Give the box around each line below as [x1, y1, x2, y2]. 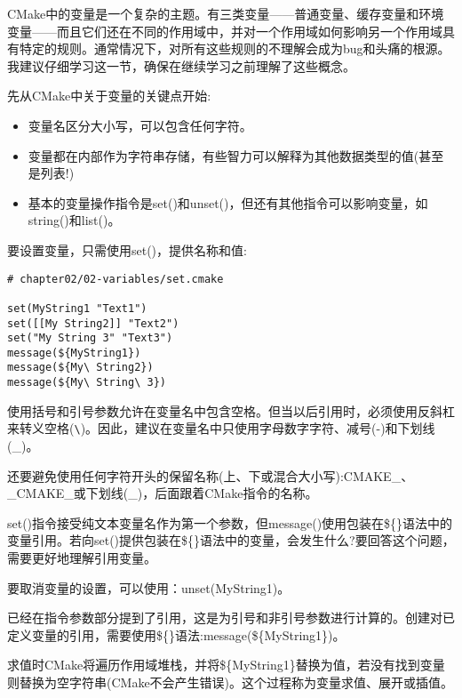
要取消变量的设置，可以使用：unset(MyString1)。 [7, 578, 291, 597]
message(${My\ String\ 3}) [7, 376, 166, 389]
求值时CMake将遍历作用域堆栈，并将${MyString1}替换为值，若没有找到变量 [7, 655, 445, 674]
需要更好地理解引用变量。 [7, 549, 156, 566]
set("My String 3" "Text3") [7, 332, 173, 345]
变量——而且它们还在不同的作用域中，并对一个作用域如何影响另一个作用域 [7, 21, 442, 40]
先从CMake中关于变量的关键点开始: [7, 86, 211, 105]
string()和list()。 [28, 211, 121, 229]
